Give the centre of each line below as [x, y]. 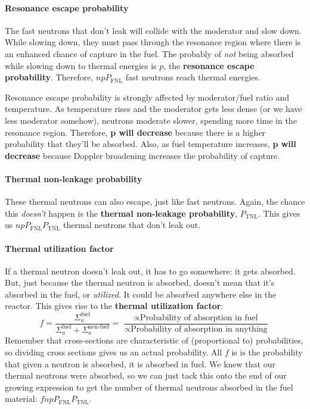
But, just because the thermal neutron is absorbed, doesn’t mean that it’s [140, 282]
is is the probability [267, 352]
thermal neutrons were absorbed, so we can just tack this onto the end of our [146, 375]
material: [21, 399]
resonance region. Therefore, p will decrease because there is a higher [135, 132]
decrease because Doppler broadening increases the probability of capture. [142, 155]
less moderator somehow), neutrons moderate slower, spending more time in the [151, 120]
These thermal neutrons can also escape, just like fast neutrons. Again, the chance [155, 202]
